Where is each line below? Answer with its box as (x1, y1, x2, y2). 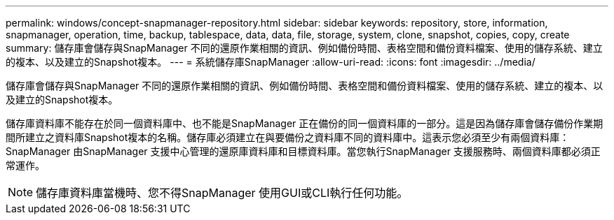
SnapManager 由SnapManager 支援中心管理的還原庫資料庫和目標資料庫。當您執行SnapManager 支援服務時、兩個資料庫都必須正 (6, 145, 601, 157)
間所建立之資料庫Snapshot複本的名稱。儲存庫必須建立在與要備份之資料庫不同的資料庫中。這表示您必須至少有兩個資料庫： (6, 131, 570, 143)
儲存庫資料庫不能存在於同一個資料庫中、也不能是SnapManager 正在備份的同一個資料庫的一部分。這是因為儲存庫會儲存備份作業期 (6, 117, 603, 129)
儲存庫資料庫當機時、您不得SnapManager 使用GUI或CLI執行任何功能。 (36, 186, 409, 200)
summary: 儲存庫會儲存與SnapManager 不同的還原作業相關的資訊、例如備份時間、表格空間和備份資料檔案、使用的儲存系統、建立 (6, 42, 603, 54)
